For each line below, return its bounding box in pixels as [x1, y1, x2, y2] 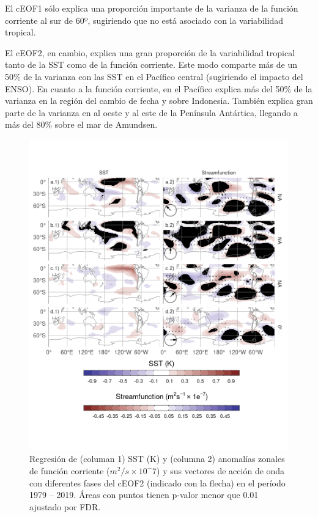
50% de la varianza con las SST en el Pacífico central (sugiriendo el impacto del [5, 70, 303, 82]
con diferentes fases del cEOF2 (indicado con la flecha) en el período [29, 476, 286, 489]
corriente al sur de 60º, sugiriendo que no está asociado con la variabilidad [5, 13, 284, 26]
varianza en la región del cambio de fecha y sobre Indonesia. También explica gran [5, 94, 313, 107]
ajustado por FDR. [29, 500, 101, 513]
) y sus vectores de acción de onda [157, 464, 285, 477]
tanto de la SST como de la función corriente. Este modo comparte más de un [5, 58, 297, 71]
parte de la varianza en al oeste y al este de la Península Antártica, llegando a [5, 106, 298, 119]
